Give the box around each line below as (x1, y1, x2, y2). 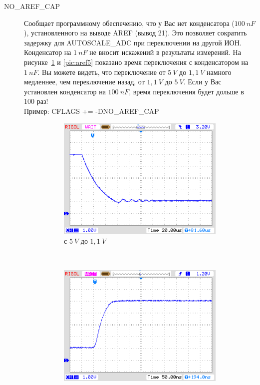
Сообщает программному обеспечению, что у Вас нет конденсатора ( (24, 17, 235, 28)
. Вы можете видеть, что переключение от (37, 66, 166, 77)
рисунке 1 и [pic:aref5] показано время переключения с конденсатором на (24, 56, 249, 67)
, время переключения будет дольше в (129, 86, 244, 96)
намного (207, 66, 232, 77)
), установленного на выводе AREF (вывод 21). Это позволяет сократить (24, 27, 247, 38)
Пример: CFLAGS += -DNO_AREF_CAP (24, 105, 159, 116)
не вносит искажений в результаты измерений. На (89, 47, 241, 57)
